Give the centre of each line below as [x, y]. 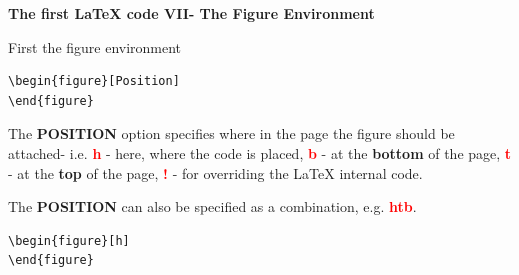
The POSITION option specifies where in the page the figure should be [231, 133]
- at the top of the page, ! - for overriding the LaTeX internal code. [215, 172]
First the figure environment [95, 46]
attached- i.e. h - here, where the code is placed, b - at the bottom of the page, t [260, 152]
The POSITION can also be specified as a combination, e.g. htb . [212, 206]
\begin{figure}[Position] [94, 81]
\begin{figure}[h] [69, 240]
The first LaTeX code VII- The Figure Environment [191, 13]
